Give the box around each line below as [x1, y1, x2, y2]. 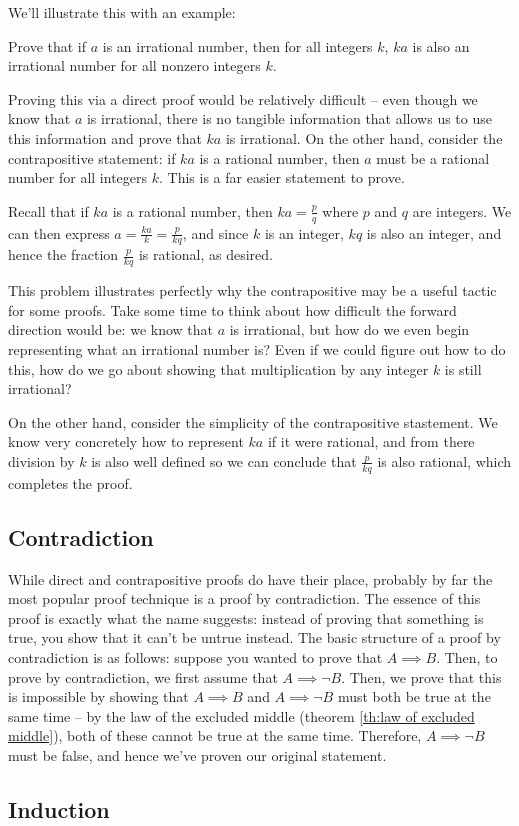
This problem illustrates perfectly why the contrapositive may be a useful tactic [8, 280, 497, 301]
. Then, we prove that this [341, 666, 502, 687]
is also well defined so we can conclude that [91, 450, 357, 471]
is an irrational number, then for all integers [102, 35, 373, 56]
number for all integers [8, 167, 148, 188]
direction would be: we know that [8, 319, 213, 340]
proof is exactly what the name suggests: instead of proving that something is [8, 607, 484, 628]
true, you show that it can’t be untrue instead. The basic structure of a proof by [8, 627, 501, 648]
